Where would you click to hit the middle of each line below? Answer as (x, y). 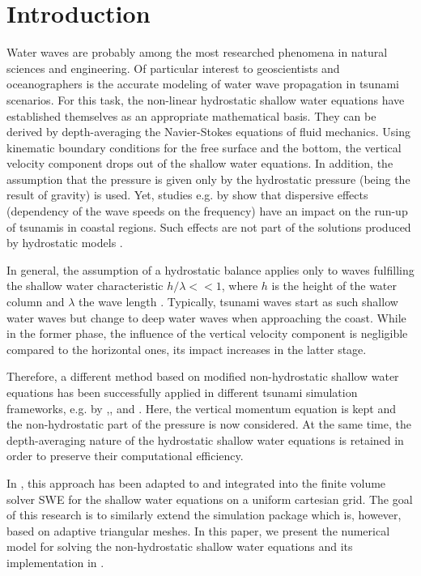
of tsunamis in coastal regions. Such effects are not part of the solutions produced (209, 226)
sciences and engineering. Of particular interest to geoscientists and (173, 68)
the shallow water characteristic (85, 286)
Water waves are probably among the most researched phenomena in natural (197, 52)
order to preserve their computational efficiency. (125, 456)
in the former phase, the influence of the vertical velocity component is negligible (207, 333)
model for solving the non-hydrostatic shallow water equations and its (180, 546)
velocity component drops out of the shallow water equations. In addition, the (200, 163)
